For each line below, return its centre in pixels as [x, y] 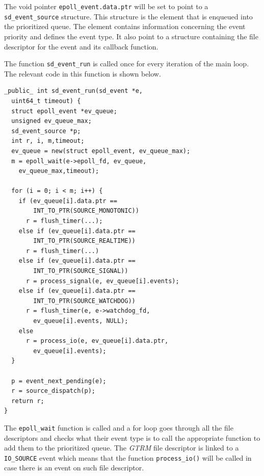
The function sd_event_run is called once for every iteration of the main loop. [127, 64]
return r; [28, 401]
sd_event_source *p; [46, 131]
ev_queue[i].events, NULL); [81, 321]
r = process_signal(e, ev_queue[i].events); [102, 281]
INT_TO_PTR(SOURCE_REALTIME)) [84, 241]
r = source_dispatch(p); [53, 391]
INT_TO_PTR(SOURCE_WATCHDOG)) [84, 301]
